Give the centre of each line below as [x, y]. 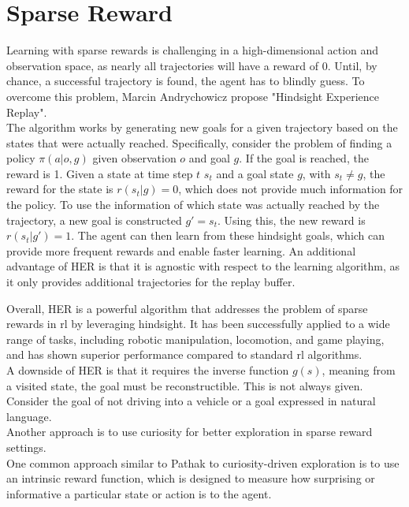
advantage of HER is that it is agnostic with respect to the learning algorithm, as [203, 266]
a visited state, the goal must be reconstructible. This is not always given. [185, 385]
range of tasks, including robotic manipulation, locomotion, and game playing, [195, 339]
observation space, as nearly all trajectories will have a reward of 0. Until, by [192, 65]
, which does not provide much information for [291, 189]
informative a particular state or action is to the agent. [139, 493]
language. [29, 416]
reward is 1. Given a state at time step [100, 173]
